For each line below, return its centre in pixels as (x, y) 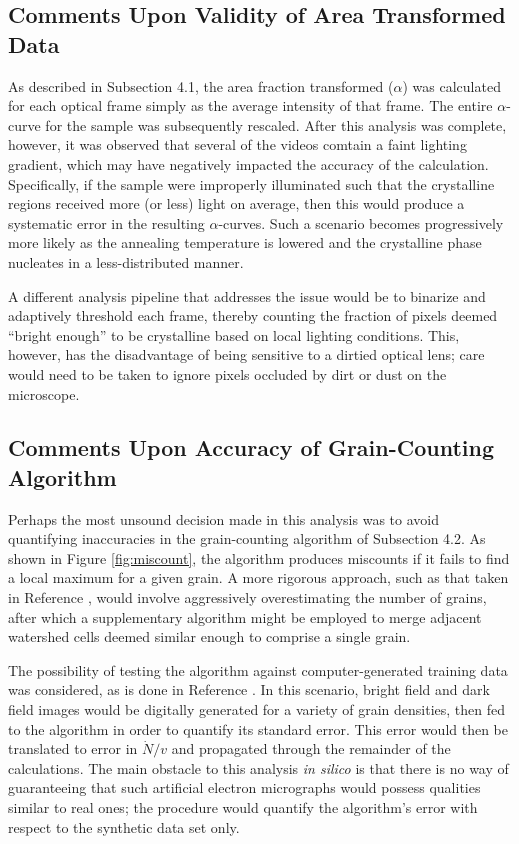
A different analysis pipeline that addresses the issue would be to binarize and (247, 295)
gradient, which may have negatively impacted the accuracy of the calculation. (248, 163)
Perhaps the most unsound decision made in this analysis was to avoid (223, 518)
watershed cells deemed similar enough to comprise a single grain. (209, 636)
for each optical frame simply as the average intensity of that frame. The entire (250, 105)
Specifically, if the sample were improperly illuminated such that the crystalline (251, 183)
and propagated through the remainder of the (311, 748)
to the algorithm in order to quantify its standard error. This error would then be (258, 728)
